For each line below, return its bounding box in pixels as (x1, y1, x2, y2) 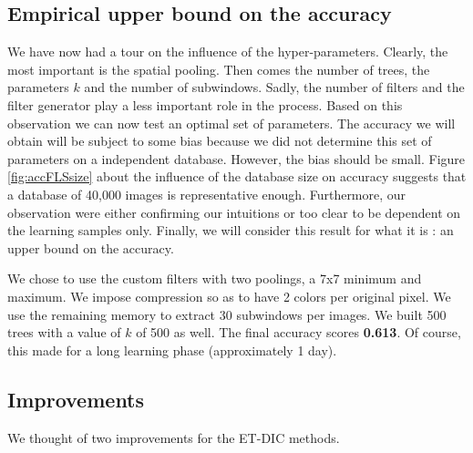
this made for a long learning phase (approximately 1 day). (7, 340, 337, 359)
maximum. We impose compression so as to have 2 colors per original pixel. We (7, 286, 451, 305)
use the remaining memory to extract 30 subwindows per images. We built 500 (7, 304, 447, 324)
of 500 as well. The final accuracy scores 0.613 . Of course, (136, 323, 461, 342)
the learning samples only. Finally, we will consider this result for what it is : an (7, 221, 454, 240)
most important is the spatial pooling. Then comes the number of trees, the (7, 59, 430, 78)
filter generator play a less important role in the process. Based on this (7, 95, 403, 114)
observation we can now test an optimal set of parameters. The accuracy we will (7, 113, 456, 132)
